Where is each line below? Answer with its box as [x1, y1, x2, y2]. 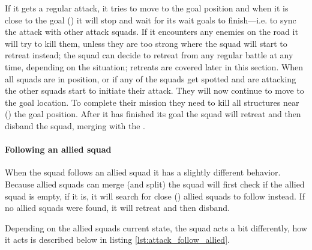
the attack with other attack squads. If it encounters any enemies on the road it [5, 25, 298, 38]
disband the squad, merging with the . [5, 119, 145, 132]
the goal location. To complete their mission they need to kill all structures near [5, 96, 299, 108]
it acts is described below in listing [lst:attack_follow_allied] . [5, 233, 230, 246]
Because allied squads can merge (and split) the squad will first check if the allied [5, 177, 305, 190]
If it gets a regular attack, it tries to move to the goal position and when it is [5, 2, 289, 14]
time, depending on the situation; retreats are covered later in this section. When [5, 60, 304, 73]
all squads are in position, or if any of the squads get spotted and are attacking [5, 72, 296, 85]
